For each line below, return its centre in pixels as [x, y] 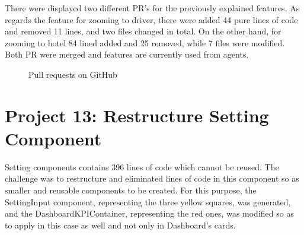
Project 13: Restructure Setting [137, 115]
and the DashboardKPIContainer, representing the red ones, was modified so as [149, 213]
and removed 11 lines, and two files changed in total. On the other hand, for [143, 31]
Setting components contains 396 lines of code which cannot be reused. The [142, 166]
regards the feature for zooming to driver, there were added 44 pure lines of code [151, 19]
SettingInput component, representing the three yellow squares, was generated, [148, 201]
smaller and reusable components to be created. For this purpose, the [131, 190]
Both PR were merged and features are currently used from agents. [127, 54]
